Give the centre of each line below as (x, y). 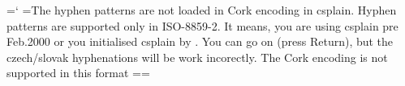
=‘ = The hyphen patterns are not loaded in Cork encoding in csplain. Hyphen (202, 10)
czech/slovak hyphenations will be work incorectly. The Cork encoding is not (197, 57)
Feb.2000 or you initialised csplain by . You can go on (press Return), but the (200, 41)
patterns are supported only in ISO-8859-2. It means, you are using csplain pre (202, 25)
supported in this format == (78, 73)
